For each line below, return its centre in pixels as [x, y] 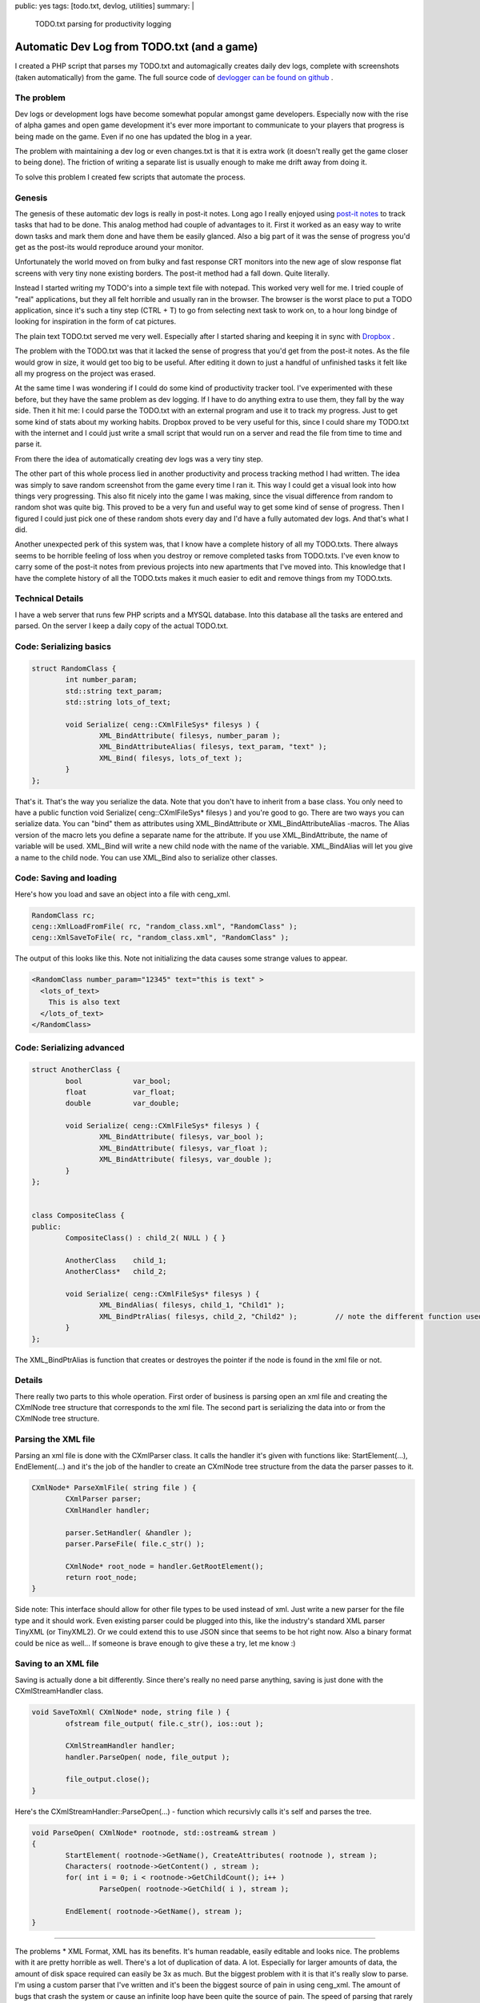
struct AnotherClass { [76, 1070]
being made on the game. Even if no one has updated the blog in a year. [133, 136]
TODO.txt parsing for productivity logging [103, 24]
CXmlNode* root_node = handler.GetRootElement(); [164, 1566]
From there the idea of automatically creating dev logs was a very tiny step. [139, 459]
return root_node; [101, 1578]
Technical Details [49, 598]
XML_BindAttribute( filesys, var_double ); [186, 1159]
